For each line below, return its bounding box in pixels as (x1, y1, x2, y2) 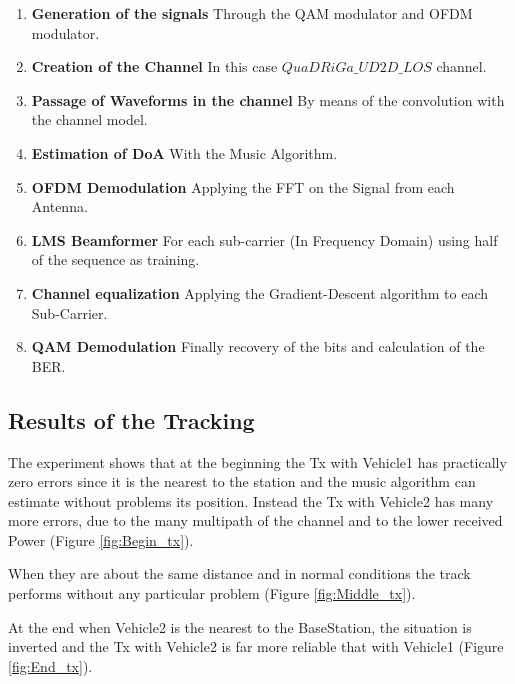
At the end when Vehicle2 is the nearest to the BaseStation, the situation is (8, 616, 472, 637)
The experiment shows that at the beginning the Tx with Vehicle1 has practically (8, 451, 507, 472)
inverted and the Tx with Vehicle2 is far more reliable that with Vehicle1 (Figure (8, 636, 504, 657)
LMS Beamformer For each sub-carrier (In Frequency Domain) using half (31, 229, 498, 250)
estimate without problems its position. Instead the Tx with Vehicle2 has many (8, 490, 494, 511)
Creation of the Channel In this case (31, 56, 278, 77)
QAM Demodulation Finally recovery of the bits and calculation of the (31, 336, 485, 357)
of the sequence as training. (31, 249, 200, 270)
